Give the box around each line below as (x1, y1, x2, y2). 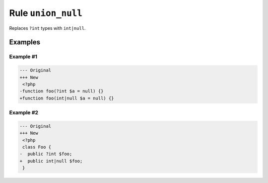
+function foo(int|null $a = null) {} (19, 95, 114, 101)
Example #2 (9, 109, 39, 116)
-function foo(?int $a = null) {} (19, 89, 104, 94)
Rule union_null (9, 7, 83, 18)
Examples (9, 38, 41, 47)
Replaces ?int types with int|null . (9, 25, 86, 31)
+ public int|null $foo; (19, 158, 83, 164)
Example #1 (9, 53, 37, 60)
